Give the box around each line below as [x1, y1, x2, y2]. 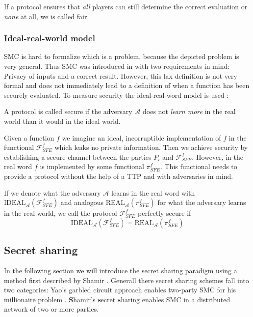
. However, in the [192, 151, 243, 162]
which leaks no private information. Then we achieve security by [54, 142, 248, 152]
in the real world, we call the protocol [4, 208, 117, 218]
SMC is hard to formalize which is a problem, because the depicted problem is [4, 51, 239, 61]
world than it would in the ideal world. [4, 115, 121, 126]
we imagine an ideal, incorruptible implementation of [62, 132, 221, 143]
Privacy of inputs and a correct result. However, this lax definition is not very [4, 70, 237, 81]
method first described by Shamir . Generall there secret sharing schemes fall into [4, 275, 249, 285]
